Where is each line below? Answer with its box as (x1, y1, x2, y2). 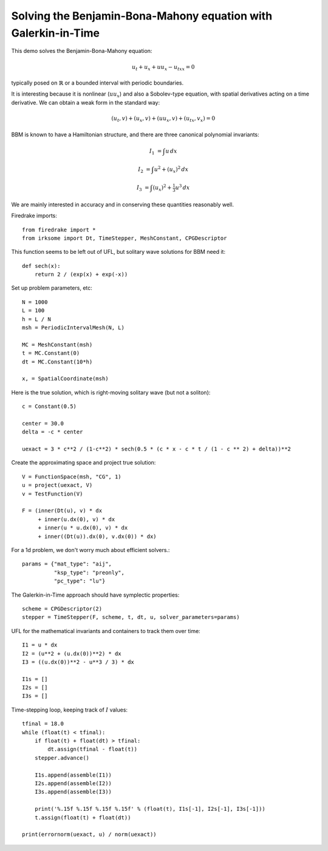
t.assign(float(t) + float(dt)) (34, 814, 131, 821)
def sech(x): (22, 262, 61, 269)
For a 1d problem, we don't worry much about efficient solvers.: (11, 547, 170, 553)
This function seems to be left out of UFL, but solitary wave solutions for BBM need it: (11, 248, 226, 256)
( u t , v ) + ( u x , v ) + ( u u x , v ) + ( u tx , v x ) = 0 (111, 115, 216, 123)
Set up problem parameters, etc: (11, 284, 92, 292)
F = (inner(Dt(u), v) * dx (22, 507, 103, 514)
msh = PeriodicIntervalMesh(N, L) (22, 324, 125, 331)
